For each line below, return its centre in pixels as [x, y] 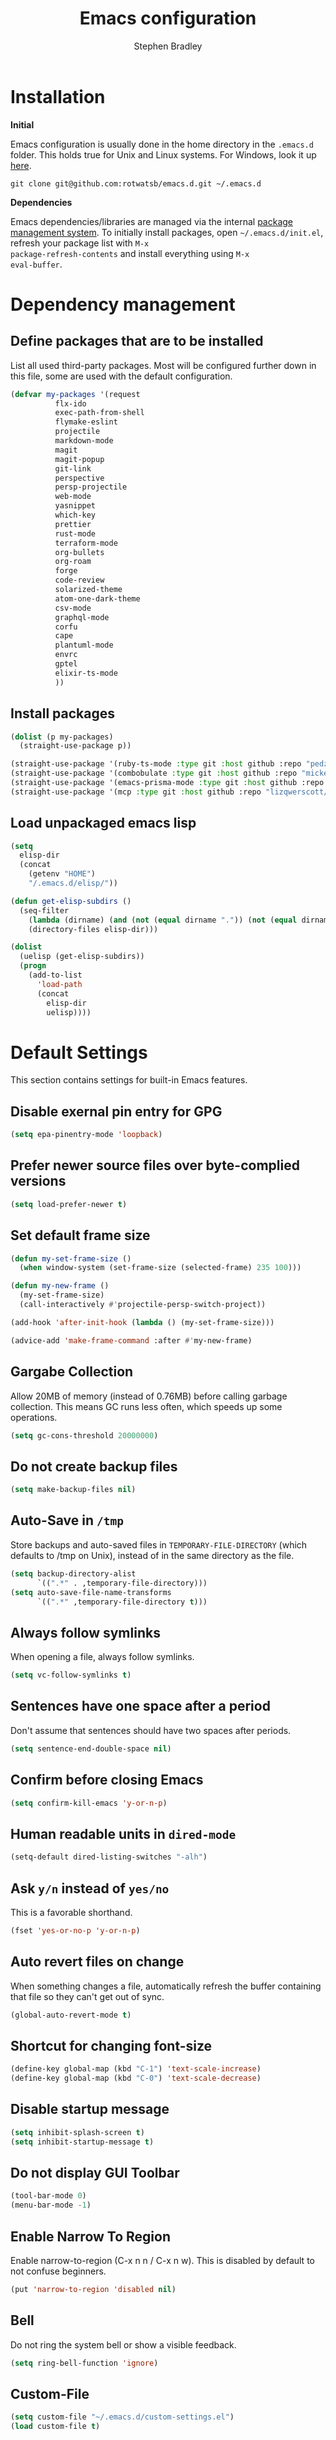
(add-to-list [55, 975]
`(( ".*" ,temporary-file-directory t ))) [122, 1602]
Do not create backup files [94, 1466]
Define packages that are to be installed [137, 341]
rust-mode [75, 533]
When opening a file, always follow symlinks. [102, 1657]
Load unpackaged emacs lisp [103, 823]
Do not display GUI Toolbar [95, 2173]
